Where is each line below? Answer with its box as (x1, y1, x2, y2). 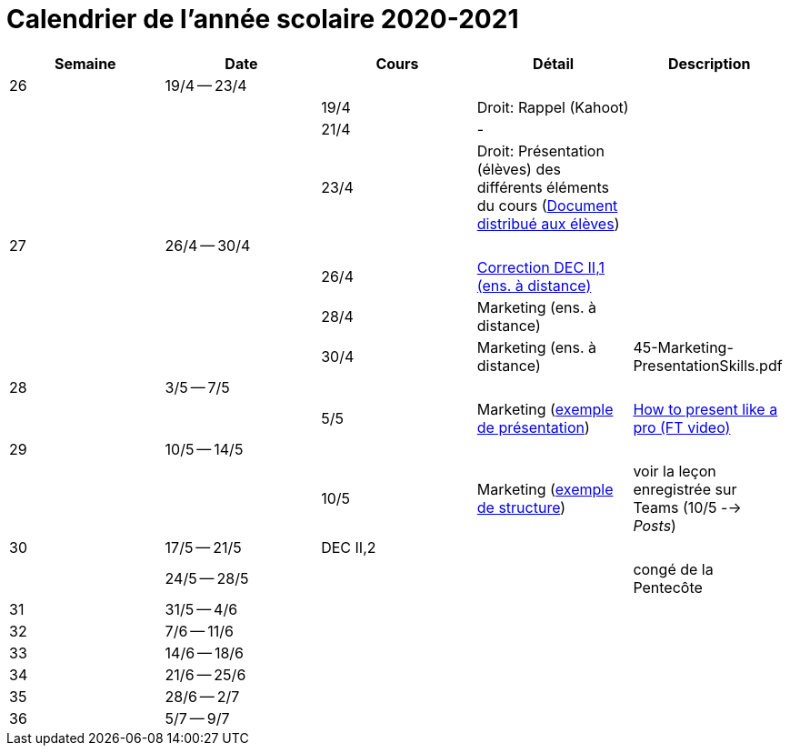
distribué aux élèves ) (476, 214, 620, 233)
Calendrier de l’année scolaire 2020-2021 (6, 4, 519, 35)
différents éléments (476, 177, 609, 196)
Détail (533, 54, 575, 73)
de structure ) (476, 497, 566, 517)
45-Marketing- (633, 337, 734, 356)
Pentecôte (633, 577, 703, 597)
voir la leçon (633, 461, 716, 480)
